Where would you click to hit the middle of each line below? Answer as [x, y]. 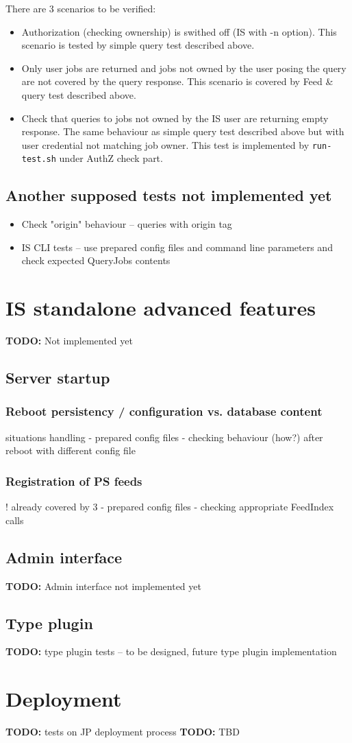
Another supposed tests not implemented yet [169, 195]
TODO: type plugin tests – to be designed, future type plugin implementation [171, 651]
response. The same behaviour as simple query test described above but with [183, 131]
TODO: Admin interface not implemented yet [103, 586]
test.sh [39, 160]
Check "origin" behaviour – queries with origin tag [127, 224]
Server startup [58, 378]
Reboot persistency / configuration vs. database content [164, 411]
